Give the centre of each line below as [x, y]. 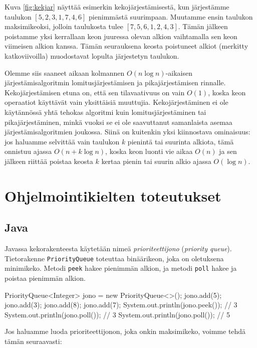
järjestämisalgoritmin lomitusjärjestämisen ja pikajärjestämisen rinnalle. [115, 82]
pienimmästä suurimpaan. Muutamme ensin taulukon [171, 16]
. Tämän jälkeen [203, 26]
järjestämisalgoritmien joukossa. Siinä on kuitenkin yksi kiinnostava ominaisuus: [127, 132]
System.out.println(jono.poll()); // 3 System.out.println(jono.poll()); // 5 [117, 314]
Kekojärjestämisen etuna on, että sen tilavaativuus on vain [95, 92]
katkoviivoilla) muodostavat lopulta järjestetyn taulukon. [92, 55]
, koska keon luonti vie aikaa [149, 151]
